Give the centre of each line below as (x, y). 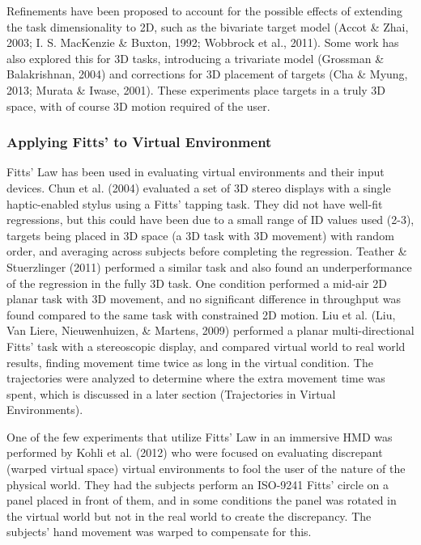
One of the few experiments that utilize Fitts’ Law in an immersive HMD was (200, 436)
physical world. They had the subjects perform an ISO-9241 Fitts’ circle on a (198, 484)
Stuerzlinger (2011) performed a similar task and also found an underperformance (209, 266)
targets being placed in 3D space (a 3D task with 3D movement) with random (200, 235)
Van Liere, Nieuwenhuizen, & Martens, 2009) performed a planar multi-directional (210, 330)
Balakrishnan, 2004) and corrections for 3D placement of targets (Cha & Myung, (207, 74)
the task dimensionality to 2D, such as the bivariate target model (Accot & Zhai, (208, 26)
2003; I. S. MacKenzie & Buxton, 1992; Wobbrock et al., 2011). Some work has (203, 42)
